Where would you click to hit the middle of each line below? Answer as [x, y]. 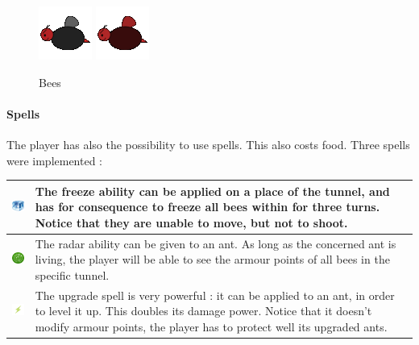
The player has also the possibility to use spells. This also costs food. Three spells [208, 144]
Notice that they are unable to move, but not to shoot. [191, 222]
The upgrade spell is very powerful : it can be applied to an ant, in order [215, 295]
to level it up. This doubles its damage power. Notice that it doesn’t [203, 311]
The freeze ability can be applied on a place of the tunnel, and [212, 191]
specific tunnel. [72, 274]
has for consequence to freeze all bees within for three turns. [207, 207]
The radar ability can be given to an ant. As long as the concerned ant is [216, 243]
